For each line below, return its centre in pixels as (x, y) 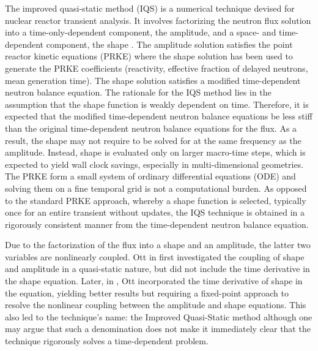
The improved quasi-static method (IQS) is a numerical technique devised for (150, 8)
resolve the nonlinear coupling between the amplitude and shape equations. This (156, 305)
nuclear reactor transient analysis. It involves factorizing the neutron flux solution (158, 20)
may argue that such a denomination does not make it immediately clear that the (158, 329)
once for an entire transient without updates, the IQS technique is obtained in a (155, 212)
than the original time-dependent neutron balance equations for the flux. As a (151, 128)
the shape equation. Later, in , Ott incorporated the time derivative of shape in (154, 281)
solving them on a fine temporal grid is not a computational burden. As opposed (156, 188)
